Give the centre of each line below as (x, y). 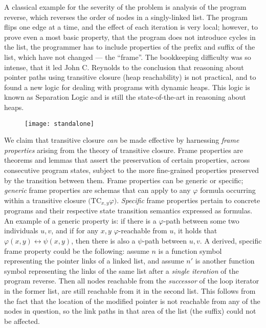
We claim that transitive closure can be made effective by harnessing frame (122, 140)
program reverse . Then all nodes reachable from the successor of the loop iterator (132, 281)
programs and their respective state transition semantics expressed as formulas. (128, 211)
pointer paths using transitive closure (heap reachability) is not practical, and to (130, 77)
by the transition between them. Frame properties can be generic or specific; (124, 180)
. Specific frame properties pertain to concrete (189, 200)
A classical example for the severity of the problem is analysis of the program (125, 7)
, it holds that (195, 231)
